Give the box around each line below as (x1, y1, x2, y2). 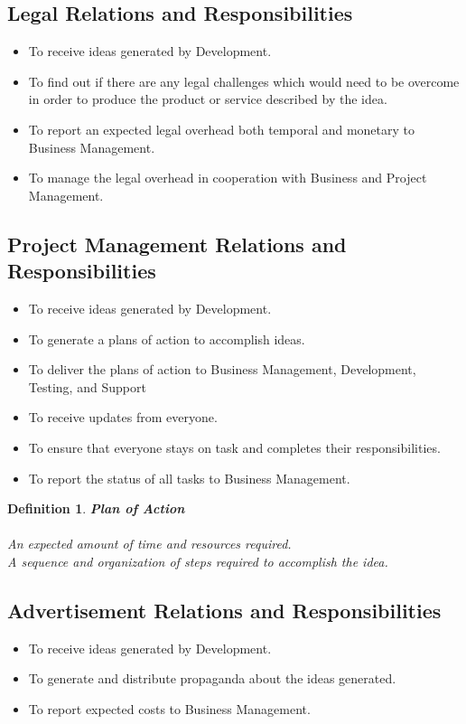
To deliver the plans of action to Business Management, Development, (28, 360, 416, 379)
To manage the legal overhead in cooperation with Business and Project (28, 168, 427, 187)
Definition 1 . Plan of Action (7, 499, 185, 518)
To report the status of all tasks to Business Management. (28, 468, 350, 487)
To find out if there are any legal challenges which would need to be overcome (28, 71, 460, 90)
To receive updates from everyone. (28, 408, 218, 427)
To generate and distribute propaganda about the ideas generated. (28, 669, 396, 688)
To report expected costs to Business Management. (28, 699, 311, 718)
